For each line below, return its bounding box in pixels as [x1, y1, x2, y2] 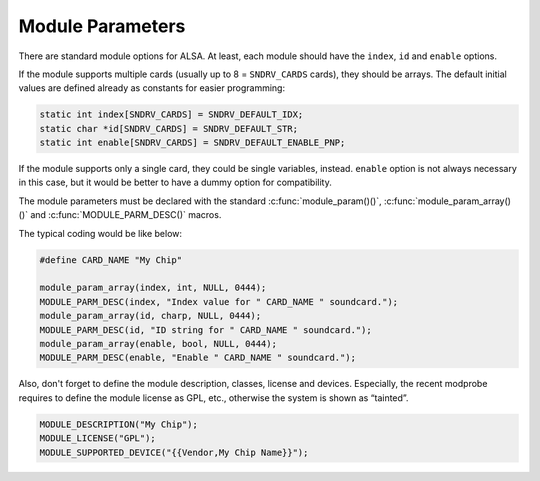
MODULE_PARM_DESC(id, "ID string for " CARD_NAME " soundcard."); [39, 324, 372, 335]
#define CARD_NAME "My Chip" [39, 254, 183, 265]
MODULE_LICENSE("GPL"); [39, 433, 157, 444]
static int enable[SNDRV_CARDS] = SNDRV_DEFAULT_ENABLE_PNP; [39, 137, 346, 149]
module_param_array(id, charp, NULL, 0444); [39, 310, 262, 322]
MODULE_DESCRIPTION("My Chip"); [39, 418, 199, 430]
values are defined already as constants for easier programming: [18, 82, 285, 94]
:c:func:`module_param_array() [383, 195, 512, 207]
